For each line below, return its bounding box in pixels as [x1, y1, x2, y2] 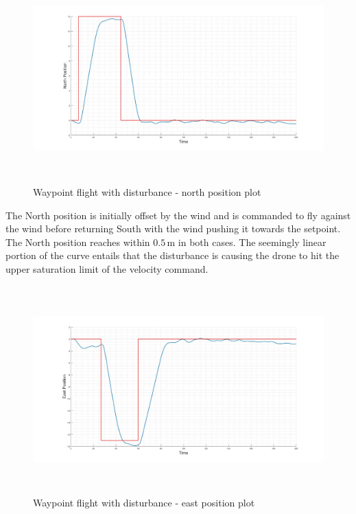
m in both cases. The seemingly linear [167, 234, 327, 249]
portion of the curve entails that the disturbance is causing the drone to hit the [5, 248, 340, 262]
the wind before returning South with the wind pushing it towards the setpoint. [5, 221, 341, 236]
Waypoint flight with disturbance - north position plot [33, 184, 261, 199]
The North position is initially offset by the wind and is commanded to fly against [5, 208, 351, 222]
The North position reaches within [5, 234, 150, 249]
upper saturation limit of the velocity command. [5, 261, 209, 276]
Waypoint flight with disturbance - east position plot [33, 495, 255, 510]
